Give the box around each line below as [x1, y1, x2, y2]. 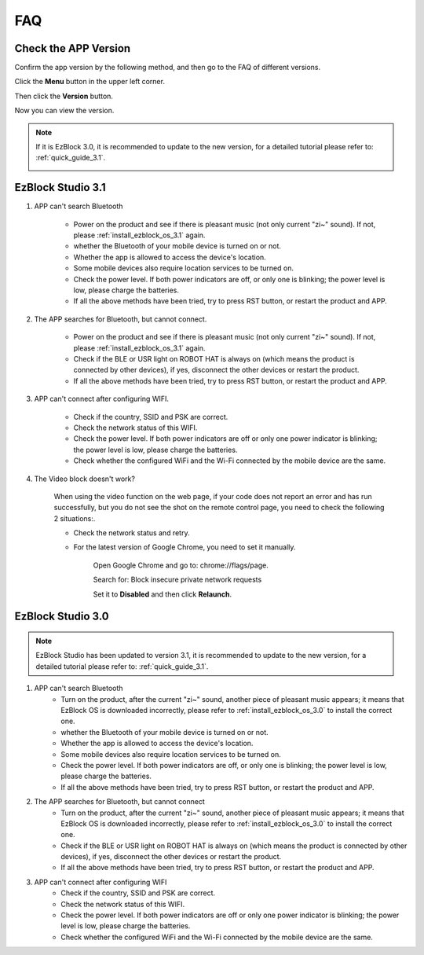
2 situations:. [53, 513, 96, 523]
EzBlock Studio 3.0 [14, 610, 109, 623]
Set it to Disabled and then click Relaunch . [93, 590, 232, 599]
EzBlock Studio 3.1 [14, 181, 106, 194]
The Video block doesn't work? [34, 474, 135, 483]
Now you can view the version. [14, 106, 115, 116]
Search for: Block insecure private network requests [93, 575, 262, 585]
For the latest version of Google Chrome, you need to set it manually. [73, 542, 296, 552]
